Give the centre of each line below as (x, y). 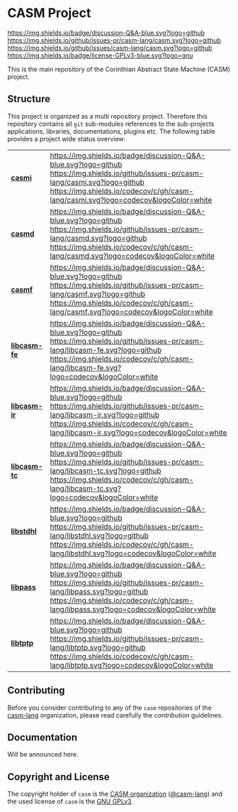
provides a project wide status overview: (67, 139)
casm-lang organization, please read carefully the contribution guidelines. (115, 715)
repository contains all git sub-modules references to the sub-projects (111, 124)
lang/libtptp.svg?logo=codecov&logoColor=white (132, 665)
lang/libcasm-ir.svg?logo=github (105, 415)
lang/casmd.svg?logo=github (98, 238)
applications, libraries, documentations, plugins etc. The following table (112, 131)
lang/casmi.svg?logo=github (97, 182)
